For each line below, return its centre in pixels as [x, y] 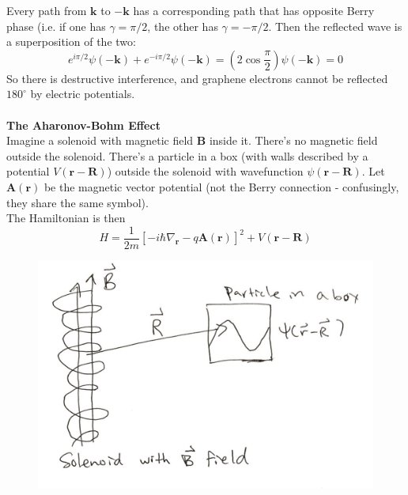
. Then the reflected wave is [335, 26]
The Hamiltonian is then [66, 218]
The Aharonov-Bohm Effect [83, 125]
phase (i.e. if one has [56, 26]
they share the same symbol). [77, 202]
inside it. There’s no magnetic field [293, 140]
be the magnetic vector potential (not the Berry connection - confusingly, [221, 186]
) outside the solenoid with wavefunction [205, 171]
